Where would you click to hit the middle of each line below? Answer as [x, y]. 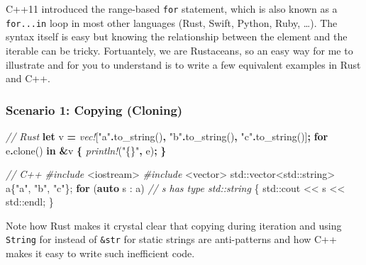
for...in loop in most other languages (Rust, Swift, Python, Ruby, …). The [172, 22]
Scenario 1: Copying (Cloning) [94, 109]
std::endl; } [30, 202]
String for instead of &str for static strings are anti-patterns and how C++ [171, 239]
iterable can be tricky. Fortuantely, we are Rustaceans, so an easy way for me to [179, 50]
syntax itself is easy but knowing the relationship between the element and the [177, 36]
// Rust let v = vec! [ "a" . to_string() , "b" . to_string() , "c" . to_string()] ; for [167, 136]
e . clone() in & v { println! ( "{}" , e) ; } [86, 150]
